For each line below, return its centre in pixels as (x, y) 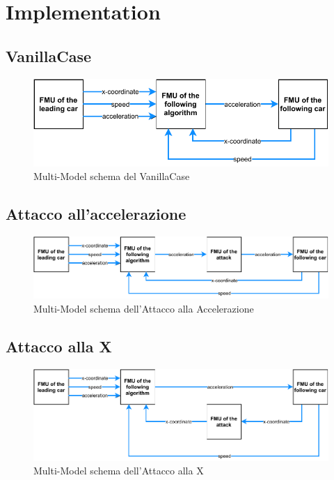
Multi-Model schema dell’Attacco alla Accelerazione (144, 308)
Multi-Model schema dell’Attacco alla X (119, 471)
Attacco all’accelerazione (96, 214)
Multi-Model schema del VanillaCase (112, 176)
